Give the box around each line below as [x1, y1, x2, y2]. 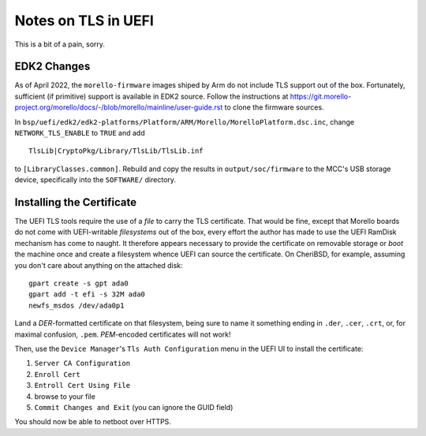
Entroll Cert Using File [34, 381, 130, 390]
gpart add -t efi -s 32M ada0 [28, 290, 146, 299]
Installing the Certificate [14, 196, 137, 209]
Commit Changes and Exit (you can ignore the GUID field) [34, 402, 234, 412]
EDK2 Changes [14, 60, 91, 73]
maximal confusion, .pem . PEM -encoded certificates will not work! [14, 330, 232, 339]
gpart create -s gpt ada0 [28, 279, 129, 288]
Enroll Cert [34, 370, 80, 378]
